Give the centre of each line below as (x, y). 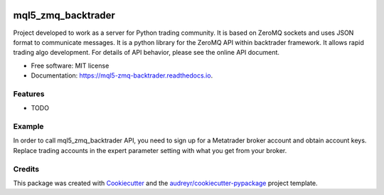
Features (29, 94)
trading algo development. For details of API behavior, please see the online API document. (146, 53)
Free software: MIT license (70, 65)
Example (28, 126)
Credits (26, 169)
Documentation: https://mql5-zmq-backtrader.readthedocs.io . (122, 75)
